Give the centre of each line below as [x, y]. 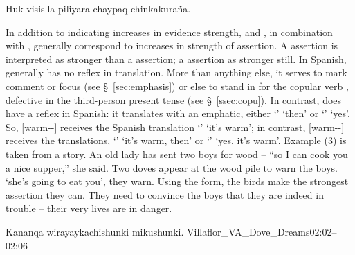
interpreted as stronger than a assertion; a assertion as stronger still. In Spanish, [176, 59]
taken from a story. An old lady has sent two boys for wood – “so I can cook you [177, 153]
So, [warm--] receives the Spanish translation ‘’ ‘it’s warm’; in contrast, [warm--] [175, 126]
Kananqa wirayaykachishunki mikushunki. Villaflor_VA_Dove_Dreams [158, 231]
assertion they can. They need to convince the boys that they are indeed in [165, 194]
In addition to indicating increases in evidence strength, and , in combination [169, 32]
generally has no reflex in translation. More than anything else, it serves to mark [176, 72]
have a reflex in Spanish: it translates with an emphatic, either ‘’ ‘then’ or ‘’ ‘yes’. [178, 113]
